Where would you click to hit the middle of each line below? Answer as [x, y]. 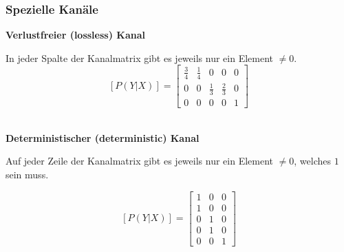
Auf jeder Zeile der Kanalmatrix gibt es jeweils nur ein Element [139, 161]
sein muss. [27, 174]
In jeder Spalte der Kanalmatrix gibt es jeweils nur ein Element [140, 57]
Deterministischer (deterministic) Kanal [103, 137]
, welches [313, 161]
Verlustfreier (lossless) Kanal [75, 35]
